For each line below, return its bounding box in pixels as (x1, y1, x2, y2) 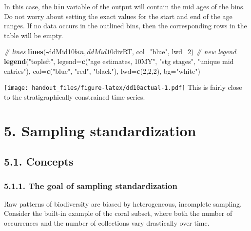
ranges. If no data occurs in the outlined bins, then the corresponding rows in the (4, 21, 247, 31)
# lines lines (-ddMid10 (4, 46, 75, 57)
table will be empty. (4, 30, 63, 40)
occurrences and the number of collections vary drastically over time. (4, 218, 210, 228)
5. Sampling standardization (4, 120, 196, 140)
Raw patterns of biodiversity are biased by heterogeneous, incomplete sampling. (4, 198, 242, 209)
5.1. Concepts (4, 154, 74, 169)
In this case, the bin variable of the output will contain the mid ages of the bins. (4, 1, 245, 11)
